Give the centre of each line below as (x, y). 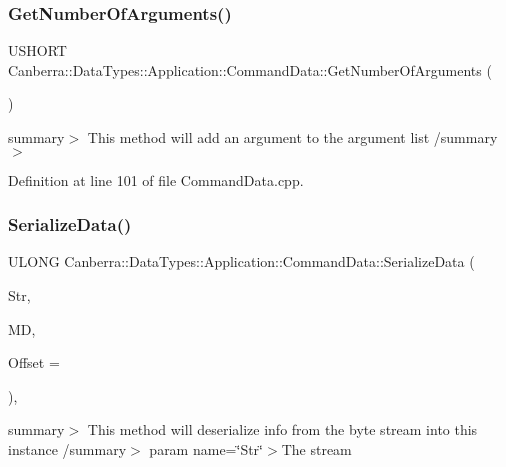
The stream (316, 448)
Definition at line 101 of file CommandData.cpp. (156, 179)
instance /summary (67, 448)
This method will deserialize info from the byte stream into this (282, 429)
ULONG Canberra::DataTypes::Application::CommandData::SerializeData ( (241, 261)
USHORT (37, 50)
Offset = (34, 362)
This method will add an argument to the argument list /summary (292, 137)
